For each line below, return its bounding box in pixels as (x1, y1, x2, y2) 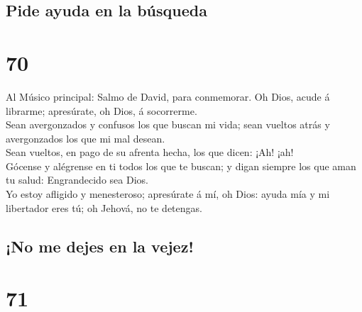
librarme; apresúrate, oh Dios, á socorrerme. (6, 103, 197, 118)
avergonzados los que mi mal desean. (6, 130, 165, 145)
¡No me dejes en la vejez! (6, 235, 194, 257)
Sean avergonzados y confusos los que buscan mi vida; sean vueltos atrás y (6, 117, 330, 132)
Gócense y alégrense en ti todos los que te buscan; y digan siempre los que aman (6, 158, 356, 173)
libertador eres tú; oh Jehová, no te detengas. (6, 200, 202, 215)
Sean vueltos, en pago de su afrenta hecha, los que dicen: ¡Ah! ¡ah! (6, 145, 294, 160)
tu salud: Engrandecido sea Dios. (6, 172, 148, 187)
